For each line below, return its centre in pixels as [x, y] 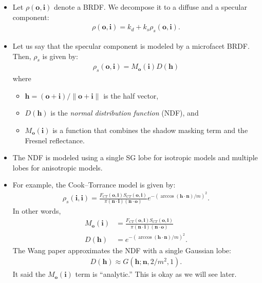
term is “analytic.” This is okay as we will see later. [156, 274]
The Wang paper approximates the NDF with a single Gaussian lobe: [122, 250]
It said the [29, 274]
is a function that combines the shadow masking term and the [150, 130]
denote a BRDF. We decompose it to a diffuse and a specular [151, 7]
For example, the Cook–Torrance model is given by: [94, 185]
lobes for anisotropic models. [58, 167]
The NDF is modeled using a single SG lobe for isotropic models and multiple [135, 157]
